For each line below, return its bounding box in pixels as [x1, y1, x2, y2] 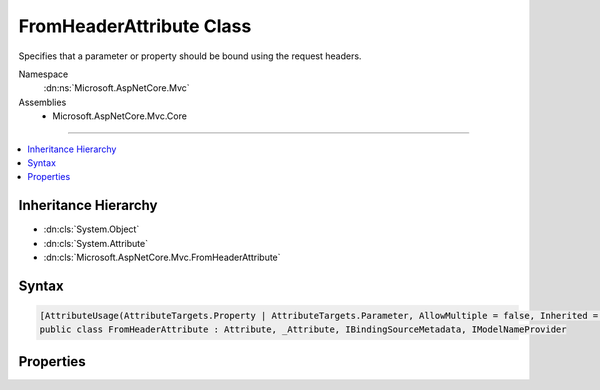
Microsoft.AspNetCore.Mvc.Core [52, 110, 187, 122]
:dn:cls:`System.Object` [43, 223, 140, 235]
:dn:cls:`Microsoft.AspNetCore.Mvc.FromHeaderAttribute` [43, 251, 281, 263]
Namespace [18, 68, 69, 80]
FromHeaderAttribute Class [18, 15, 252, 37]
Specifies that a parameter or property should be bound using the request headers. [18, 50, 362, 62]
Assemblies [18, 96, 67, 108]
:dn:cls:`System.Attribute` [43, 237, 149, 249]
